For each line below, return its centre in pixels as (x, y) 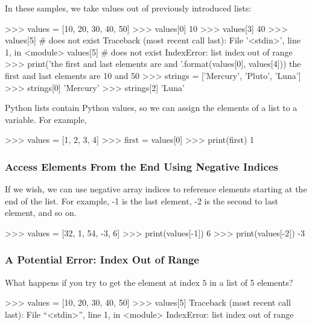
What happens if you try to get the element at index (102, 282)
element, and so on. (41, 213)
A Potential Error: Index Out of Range (102, 260)
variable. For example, (46, 119)
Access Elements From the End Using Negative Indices (142, 166)
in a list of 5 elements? (251, 282)
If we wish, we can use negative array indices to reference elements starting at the (156, 189)
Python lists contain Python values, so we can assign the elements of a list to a (151, 108)
